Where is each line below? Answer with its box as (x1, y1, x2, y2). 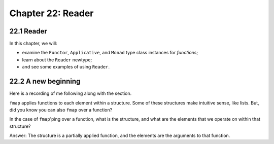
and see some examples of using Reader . (22, 64, 110, 70)
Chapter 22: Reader (9, 8, 94, 19)
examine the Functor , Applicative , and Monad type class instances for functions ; (22, 50, 198, 56)
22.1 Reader (9, 27, 48, 35)
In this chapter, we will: (9, 41, 58, 47)
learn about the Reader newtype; (22, 56, 92, 63)
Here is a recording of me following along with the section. (9, 90, 132, 96)
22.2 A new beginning (9, 77, 81, 86)
